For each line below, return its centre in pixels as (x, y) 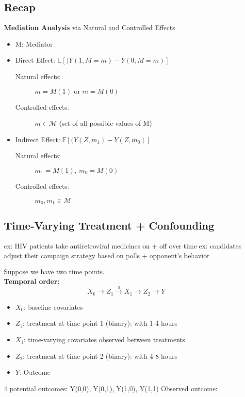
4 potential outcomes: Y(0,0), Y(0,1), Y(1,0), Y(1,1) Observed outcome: (111, 388)
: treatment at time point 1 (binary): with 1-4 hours (100, 323)
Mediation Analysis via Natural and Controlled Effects (90, 27)
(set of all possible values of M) (106, 123)
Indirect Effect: (38, 139)
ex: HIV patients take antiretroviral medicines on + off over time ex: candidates (123, 246)
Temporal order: (32, 281)
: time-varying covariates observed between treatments (105, 339)
